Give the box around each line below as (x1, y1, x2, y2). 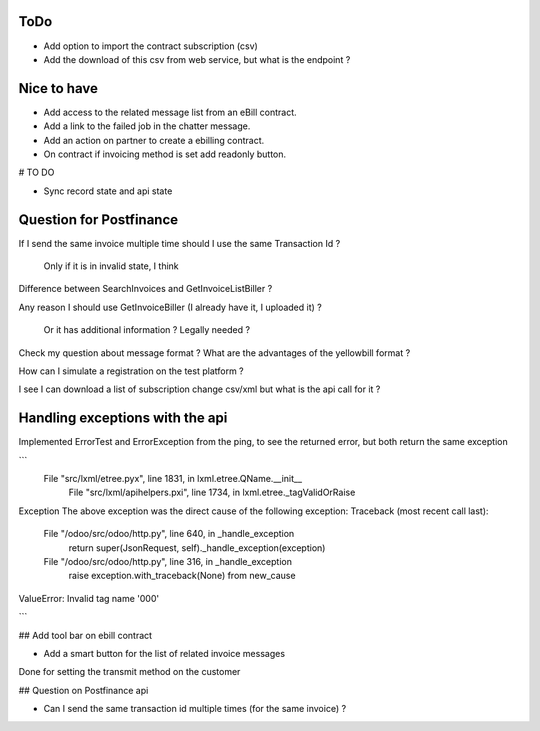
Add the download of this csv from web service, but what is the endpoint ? (43, 53, 351, 65)
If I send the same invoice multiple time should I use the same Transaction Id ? (18, 237, 341, 249)
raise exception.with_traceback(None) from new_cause (68, 570, 296, 582)
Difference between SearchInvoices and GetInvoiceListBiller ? (18, 283, 273, 295)
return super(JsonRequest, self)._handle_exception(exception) (68, 541, 326, 554)
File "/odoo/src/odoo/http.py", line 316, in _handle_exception (43, 556, 292, 568)
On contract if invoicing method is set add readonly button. (43, 148, 287, 160)
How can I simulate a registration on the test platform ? (18, 365, 244, 377)
